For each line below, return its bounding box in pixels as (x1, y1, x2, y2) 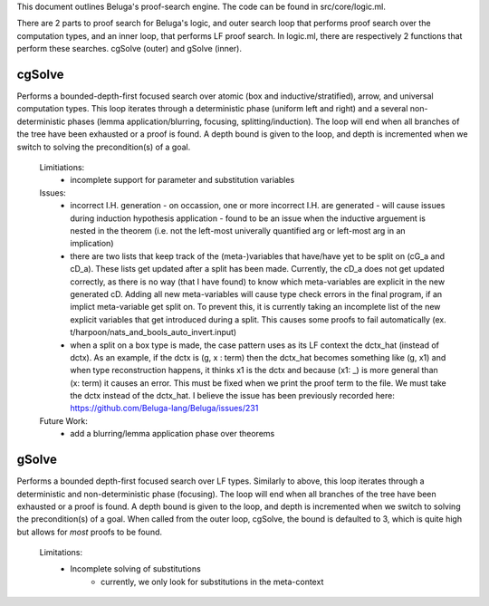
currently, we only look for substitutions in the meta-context (101, 576, 324, 587)
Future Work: (39, 415, 88, 426)
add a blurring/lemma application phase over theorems (70, 428, 275, 439)
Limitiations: (39, 162, 85, 173)
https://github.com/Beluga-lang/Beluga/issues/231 (70, 403, 259, 414)
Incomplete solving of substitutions (70, 563, 201, 574)
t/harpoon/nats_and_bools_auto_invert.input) (70, 327, 237, 338)
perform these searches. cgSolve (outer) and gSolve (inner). (16, 43, 243, 54)
